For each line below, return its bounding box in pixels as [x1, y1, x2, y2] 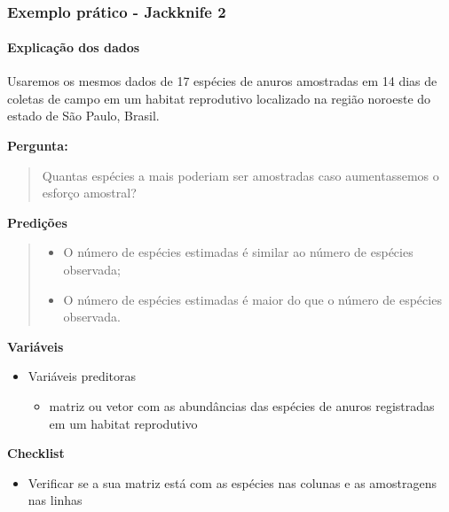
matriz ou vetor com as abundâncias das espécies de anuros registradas [49, 396, 435, 415]
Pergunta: [7, 136, 68, 155]
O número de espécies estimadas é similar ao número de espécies [63, 243, 414, 261]
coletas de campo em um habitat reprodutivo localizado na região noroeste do [7, 89, 431, 107]
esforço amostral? [42, 183, 137, 202]
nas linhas [28, 491, 83, 509]
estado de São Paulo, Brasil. [7, 106, 160, 125]
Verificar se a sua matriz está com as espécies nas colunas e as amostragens [28, 473, 437, 492]
